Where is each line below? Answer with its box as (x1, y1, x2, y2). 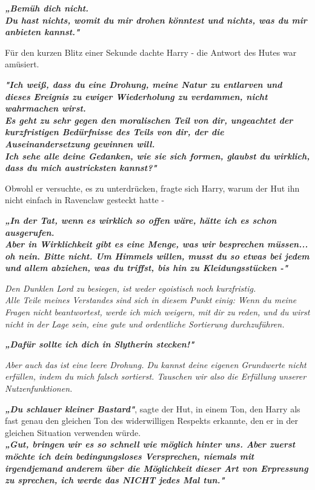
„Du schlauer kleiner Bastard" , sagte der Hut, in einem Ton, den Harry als (5, 402, 300, 415)
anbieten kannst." (5, 25, 80, 38)
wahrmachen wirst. (5, 102, 86, 115)
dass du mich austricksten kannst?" (5, 161, 157, 174)
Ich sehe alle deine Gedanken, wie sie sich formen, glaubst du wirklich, (5, 149, 310, 162)
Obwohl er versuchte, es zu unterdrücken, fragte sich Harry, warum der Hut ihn (5, 181, 300, 194)
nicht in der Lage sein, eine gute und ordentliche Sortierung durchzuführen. (5, 317, 285, 330)
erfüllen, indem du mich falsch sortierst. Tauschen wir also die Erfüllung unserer (5, 370, 307, 383)
